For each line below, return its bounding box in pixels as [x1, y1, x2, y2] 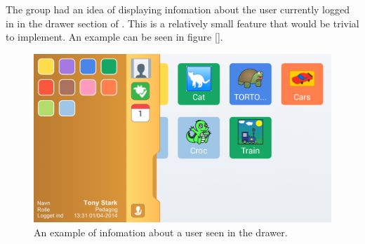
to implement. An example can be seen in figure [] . [6, 29, 223, 44]
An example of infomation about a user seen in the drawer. [34, 224, 288, 239]
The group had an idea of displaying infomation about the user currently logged [6, 2, 350, 16]
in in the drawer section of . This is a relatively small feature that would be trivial [6, 15, 359, 30]
